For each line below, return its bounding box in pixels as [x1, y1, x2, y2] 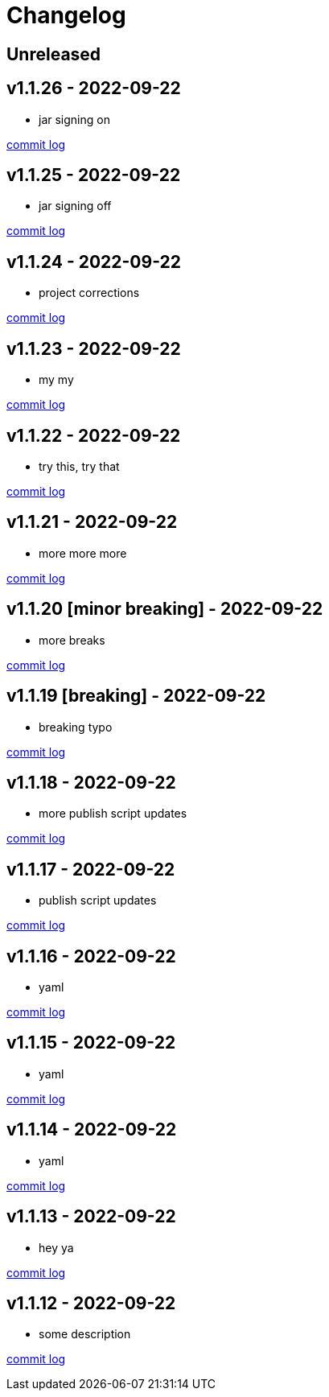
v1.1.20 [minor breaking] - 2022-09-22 [6, 599, 323, 620]
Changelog [6, 2, 126, 29]
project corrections [39, 286, 140, 300]
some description [39, 1327, 131, 1341]
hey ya [39, 1240, 74, 1255]
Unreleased [6, 43, 101, 64]
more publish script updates [39, 806, 187, 821]
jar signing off [39, 199, 112, 213]
